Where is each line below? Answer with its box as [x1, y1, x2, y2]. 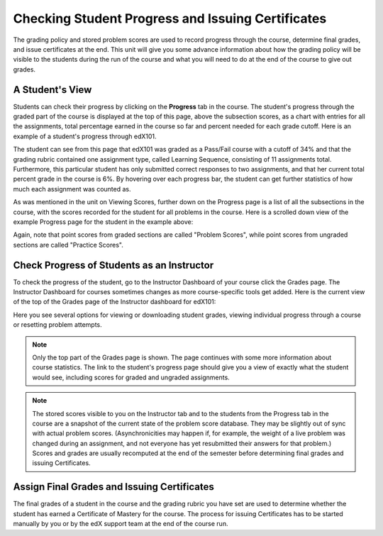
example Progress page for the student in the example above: [13, 217, 194, 226]
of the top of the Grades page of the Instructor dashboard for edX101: [13, 298, 216, 306]
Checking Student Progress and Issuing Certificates [13, 11, 327, 26]
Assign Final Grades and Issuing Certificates [13, 481, 214, 493]
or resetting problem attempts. [13, 320, 102, 329]
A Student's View [13, 84, 92, 96]
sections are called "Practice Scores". [13, 240, 123, 249]
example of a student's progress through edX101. [13, 132, 157, 140]
